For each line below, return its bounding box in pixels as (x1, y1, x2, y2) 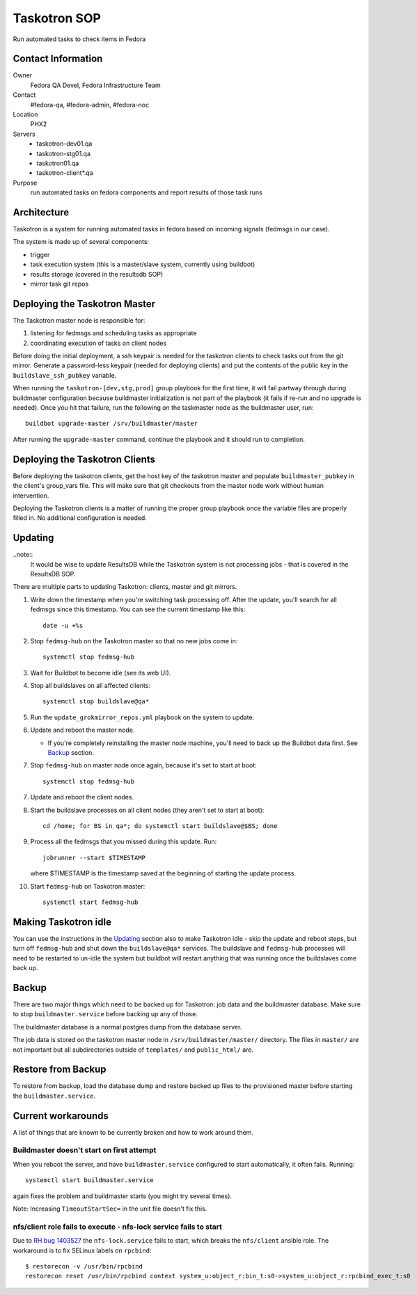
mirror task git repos (30, 279, 89, 288)
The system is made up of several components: (13, 238, 150, 246)
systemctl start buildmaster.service (25, 1177, 155, 1184)
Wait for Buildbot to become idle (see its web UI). (30, 668, 171, 677)
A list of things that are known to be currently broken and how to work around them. (13, 1128, 254, 1136)
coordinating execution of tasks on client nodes (30, 339, 167, 347)
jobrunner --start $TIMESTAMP (42, 854, 146, 861)
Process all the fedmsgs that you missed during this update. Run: (30, 837, 217, 846)
